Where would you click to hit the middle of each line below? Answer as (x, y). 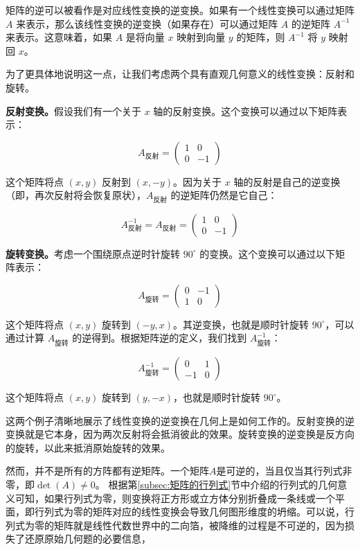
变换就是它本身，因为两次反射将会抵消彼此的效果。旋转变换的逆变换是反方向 (180, 434)
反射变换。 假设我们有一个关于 (73, 110)
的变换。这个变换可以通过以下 (268, 253)
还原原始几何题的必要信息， (88, 539)
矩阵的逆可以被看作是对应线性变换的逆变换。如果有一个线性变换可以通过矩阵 (180, 10)
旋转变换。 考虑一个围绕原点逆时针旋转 (93, 253)
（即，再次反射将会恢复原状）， (76, 195)
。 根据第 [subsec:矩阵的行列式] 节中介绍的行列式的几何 (216, 485)
